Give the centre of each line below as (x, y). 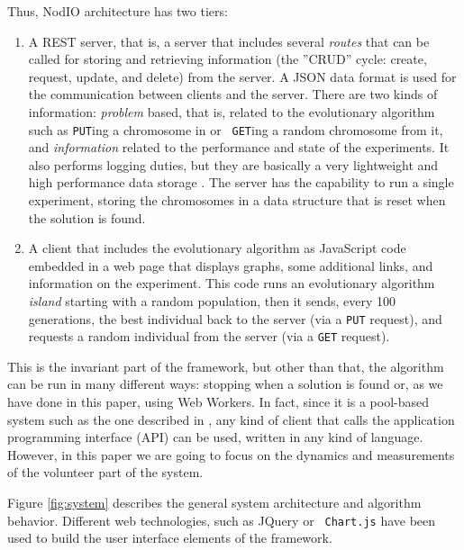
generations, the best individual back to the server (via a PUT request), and (235, 318)
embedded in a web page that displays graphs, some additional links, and (231, 265)
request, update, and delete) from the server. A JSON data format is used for (242, 76)
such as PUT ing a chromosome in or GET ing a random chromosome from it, (236, 129)
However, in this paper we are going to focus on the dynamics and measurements (231, 454)
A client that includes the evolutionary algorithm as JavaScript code (217, 248)
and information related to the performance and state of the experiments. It (239, 147)
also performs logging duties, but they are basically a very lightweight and (233, 164)
